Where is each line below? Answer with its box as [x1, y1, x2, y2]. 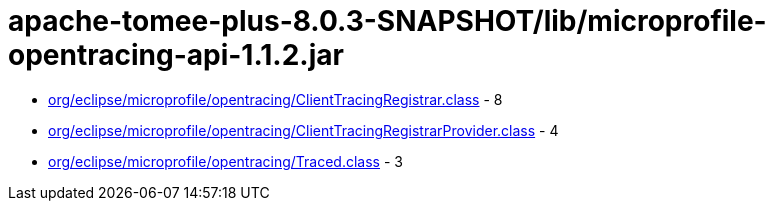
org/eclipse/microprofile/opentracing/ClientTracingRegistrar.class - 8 [48, 90, 503, 108]
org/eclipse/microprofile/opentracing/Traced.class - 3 [48, 152, 403, 170]
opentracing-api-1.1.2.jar [8, 38, 344, 72]
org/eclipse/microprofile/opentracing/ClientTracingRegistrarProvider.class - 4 [48, 121, 559, 139]
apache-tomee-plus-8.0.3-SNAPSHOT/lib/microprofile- [8, 4, 767, 38]
